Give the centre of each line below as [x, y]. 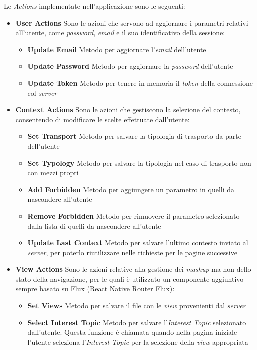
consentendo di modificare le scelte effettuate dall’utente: [103, 119]
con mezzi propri [53, 173]
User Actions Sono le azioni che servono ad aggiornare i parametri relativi [132, 23]
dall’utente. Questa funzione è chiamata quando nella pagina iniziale [132, 332]
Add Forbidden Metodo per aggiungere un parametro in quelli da [131, 189]
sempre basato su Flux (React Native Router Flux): [95, 288]
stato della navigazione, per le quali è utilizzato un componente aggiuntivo [130, 278]
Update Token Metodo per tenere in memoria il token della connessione [140, 83]
